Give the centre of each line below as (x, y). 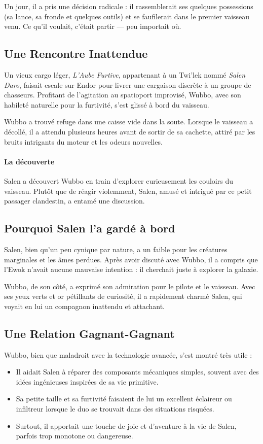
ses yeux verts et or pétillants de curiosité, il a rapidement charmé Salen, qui (123, 296)
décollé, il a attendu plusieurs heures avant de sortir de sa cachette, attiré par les (130, 131)
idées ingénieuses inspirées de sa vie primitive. (87, 381)
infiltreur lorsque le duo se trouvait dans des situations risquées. (115, 409)
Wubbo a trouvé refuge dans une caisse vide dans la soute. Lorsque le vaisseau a (129, 122)
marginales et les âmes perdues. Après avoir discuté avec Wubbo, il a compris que (131, 259)
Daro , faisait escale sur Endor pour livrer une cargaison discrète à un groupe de (128, 84)
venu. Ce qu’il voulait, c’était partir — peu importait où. (93, 26)
